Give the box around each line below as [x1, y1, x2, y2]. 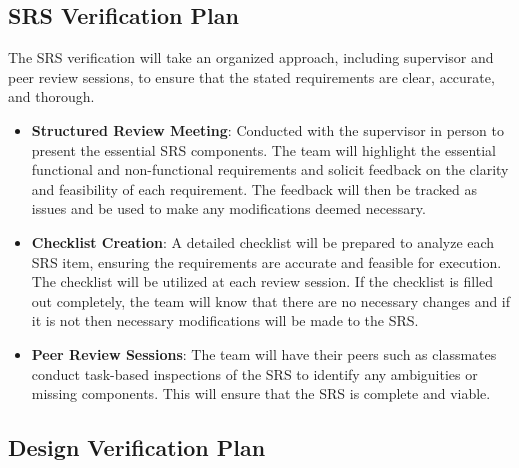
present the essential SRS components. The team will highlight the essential [31, 139, 497, 160]
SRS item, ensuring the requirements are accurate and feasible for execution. [31, 251, 502, 272]
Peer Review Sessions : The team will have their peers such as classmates [31, 343, 497, 364]
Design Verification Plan [8, 432, 266, 463]
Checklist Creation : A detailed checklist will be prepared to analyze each [31, 231, 495, 252]
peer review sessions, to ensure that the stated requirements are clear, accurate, [8, 66, 495, 87]
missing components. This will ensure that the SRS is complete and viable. [31, 383, 491, 404]
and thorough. [8, 86, 95, 107]
